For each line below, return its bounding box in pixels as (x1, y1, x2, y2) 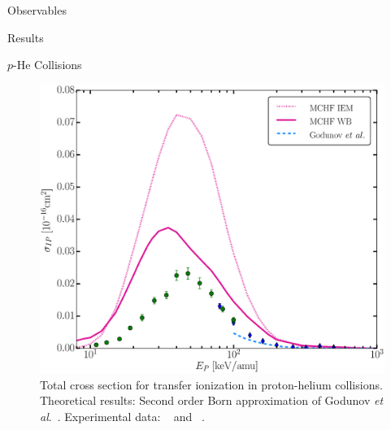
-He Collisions (13, 56, 82, 73)
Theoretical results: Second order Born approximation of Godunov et (40, 392, 384, 409)
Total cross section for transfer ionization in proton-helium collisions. (40, 376, 383, 393)
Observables (7, 2, 67, 18)
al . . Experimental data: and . (40, 407, 205, 424)
